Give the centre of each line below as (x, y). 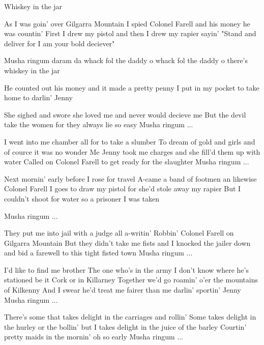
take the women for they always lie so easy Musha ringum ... (99, 124)
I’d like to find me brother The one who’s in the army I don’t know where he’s (126, 269)
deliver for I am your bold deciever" (60, 43)
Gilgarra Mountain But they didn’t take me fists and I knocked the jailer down (127, 242)
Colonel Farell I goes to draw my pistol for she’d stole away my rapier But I (123, 189)
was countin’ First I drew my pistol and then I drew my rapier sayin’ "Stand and (130, 33)
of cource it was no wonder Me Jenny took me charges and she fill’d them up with (132, 151)
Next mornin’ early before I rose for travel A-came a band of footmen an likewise (130, 178)
